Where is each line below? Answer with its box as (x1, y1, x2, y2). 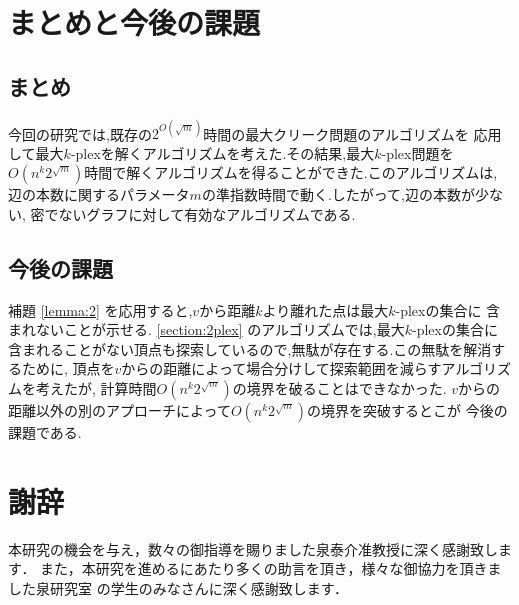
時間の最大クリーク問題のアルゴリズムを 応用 (203, 123, 502, 144)
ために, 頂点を (21, 358, 115, 379)
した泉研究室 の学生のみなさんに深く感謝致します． (8, 577, 349, 598)
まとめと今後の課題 (8, 2, 261, 43)
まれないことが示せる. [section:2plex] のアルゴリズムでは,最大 (8, 319, 405, 340)
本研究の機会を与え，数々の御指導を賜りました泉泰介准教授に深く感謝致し (8, 538, 498, 559)
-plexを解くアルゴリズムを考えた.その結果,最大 (70, 142, 375, 163)
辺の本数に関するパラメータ (8, 184, 190, 205)
